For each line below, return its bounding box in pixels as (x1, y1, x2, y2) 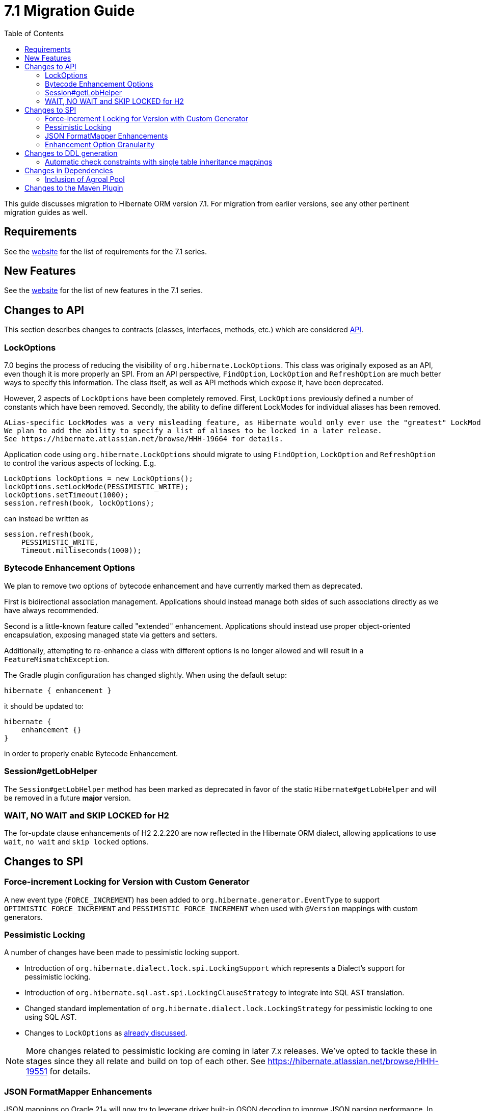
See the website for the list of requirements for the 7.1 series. (4, 247, 207, 256)
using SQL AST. (24, 1013, 77, 1022)
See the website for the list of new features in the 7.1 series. (4, 286, 203, 295)
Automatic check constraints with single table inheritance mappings (45, 157, 273, 166)
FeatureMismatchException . (4, 654, 110, 664)
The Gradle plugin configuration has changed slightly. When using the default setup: (4, 670, 287, 679)
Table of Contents (4, 29, 64, 38)
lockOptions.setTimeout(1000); (4, 491, 129, 499)
